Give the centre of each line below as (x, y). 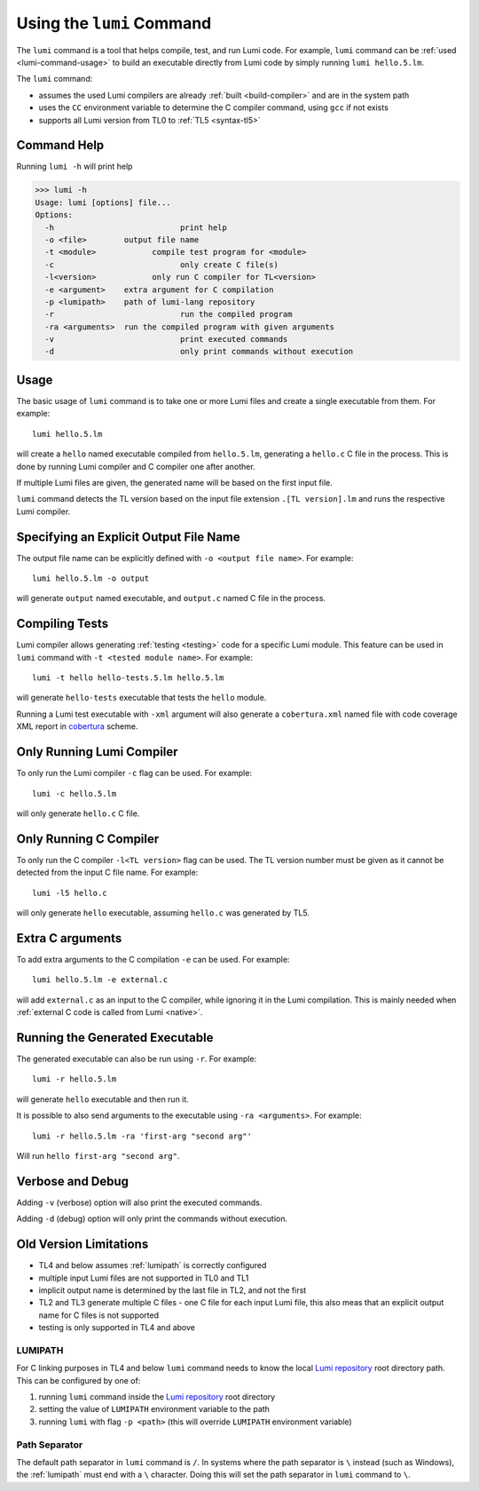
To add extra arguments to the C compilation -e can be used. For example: (153, 959)
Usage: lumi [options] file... (103, 202)
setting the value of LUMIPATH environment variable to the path (154, 1409)
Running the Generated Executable (115, 1038)
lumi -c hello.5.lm (75, 793)
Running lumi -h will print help (75, 167)
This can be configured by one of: (79, 1380)
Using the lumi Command (114, 23)
